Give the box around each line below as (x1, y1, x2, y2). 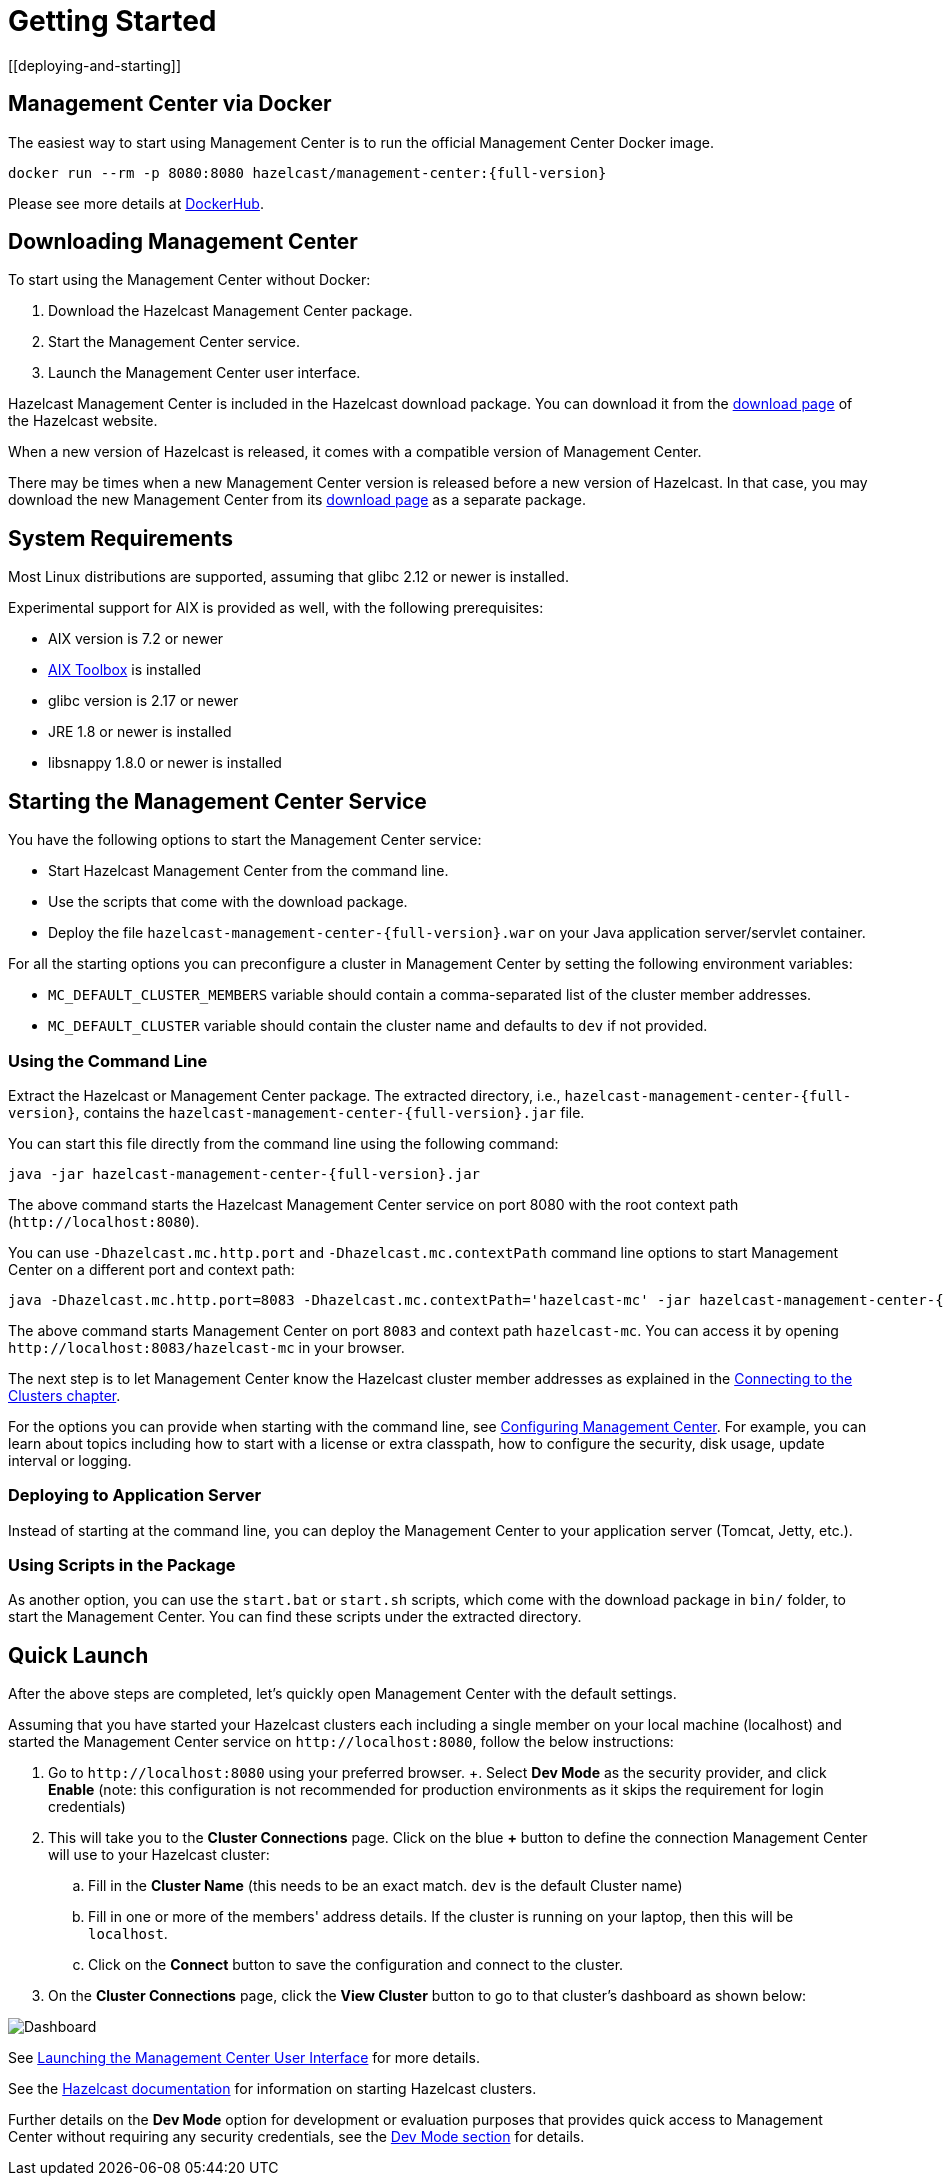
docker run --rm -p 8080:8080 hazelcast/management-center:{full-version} (8, 164, 607, 181)
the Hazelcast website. (8, 412, 158, 430)
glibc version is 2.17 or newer (48, 692, 239, 710)
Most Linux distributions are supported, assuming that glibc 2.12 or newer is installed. (8, 568, 569, 586)
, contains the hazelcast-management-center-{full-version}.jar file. (75, 1103, 585, 1121)
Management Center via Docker (8, 91, 332, 117)
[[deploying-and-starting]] (8, 56, 182, 74)
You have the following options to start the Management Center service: (8, 831, 482, 849)
